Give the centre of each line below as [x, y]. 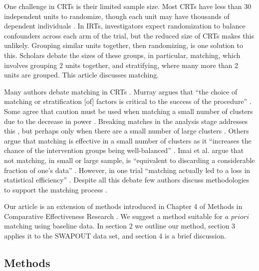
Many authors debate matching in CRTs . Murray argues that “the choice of [121, 91]
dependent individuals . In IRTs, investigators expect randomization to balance [125, 26]
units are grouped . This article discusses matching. [82, 75]
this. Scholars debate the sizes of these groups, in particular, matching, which [122, 55]
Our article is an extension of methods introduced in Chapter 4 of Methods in [123, 206]
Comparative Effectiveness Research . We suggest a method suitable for [114, 216]
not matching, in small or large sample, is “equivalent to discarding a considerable [129, 160]
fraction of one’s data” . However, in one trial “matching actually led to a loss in [127, 170]
